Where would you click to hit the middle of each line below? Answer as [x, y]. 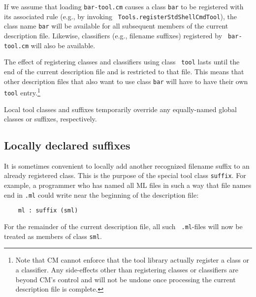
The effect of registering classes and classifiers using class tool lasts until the [122, 62]
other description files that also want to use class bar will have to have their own [126, 81]
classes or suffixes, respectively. [50, 119]
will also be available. [63, 45]
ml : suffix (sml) [48, 211]
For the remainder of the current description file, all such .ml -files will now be [123, 226]
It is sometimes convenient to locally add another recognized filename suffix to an [127, 165]
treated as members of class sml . [53, 236]
